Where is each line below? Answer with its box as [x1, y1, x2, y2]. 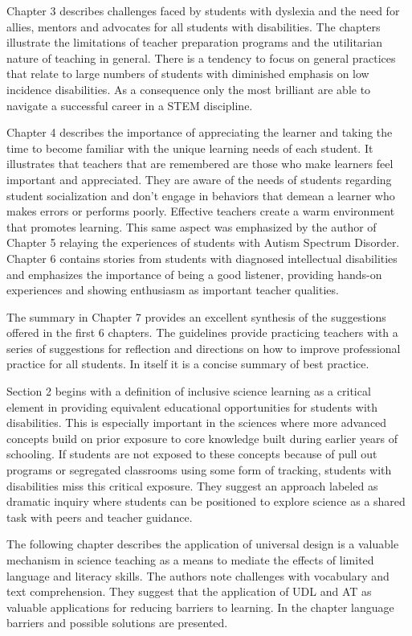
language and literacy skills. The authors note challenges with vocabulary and [6, 567, 390, 584]
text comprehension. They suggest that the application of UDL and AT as [6, 583, 372, 600]
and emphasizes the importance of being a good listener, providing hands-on [6, 265, 382, 282]
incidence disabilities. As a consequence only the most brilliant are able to [6, 80, 371, 97]
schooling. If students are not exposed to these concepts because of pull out [6, 445, 377, 462]
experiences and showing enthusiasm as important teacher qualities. [6, 281, 339, 298]
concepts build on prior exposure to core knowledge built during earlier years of [6, 429, 398, 446]
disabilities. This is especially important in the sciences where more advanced [6, 414, 387, 431]
